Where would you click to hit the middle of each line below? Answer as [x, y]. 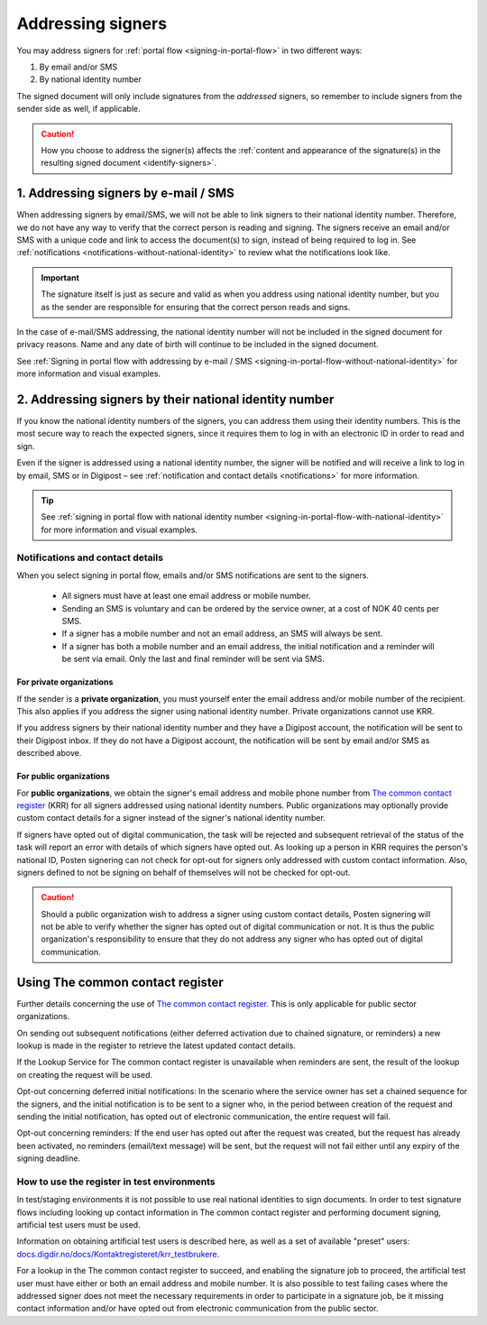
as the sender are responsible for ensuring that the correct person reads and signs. [196, 307]
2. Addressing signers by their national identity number [175, 399]
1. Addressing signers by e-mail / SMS [125, 193]
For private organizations [65, 682]
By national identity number [90, 79]
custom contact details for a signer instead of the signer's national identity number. [171, 818]
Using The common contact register [120, 982]
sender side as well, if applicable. [78, 109]
